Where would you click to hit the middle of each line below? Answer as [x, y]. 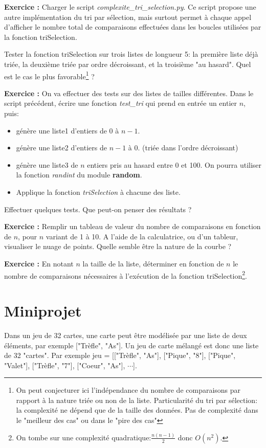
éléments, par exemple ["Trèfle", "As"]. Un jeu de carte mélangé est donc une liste [131, 345]
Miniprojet [43, 310]
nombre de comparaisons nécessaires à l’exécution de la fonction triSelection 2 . [126, 275]
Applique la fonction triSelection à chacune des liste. [98, 192]
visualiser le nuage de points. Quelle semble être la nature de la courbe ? [118, 246]
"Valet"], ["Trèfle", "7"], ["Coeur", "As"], [65, 365]
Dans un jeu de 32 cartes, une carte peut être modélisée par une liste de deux [126, 335]
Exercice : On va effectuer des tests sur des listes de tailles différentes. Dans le [129, 93]
